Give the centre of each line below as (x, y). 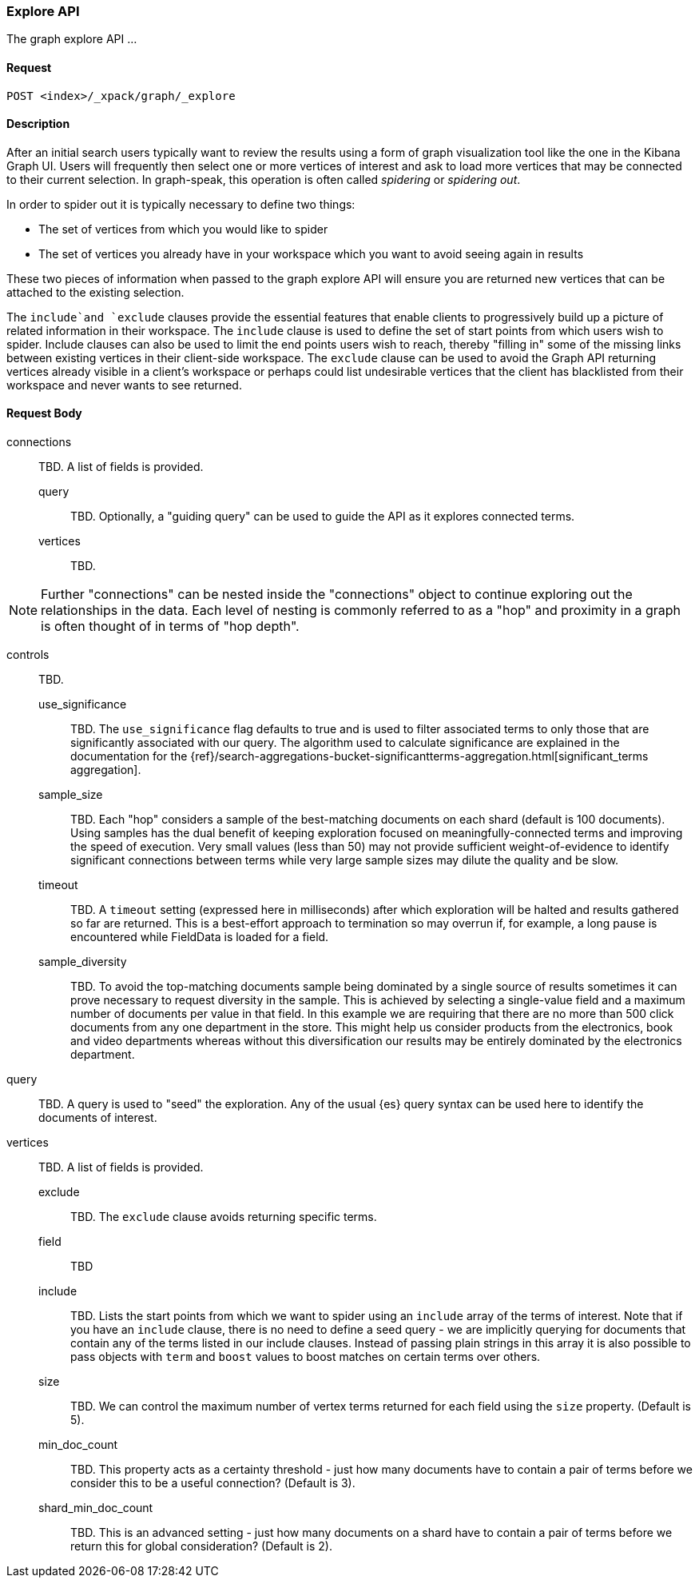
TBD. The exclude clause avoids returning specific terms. (224, 1217)
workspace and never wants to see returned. (124, 385)
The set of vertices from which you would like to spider (183, 229)
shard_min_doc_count (96, 1508)
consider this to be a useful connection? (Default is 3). (213, 1483)
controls (28, 655)
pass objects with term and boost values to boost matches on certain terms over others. (306, 1357)
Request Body (44, 413)
